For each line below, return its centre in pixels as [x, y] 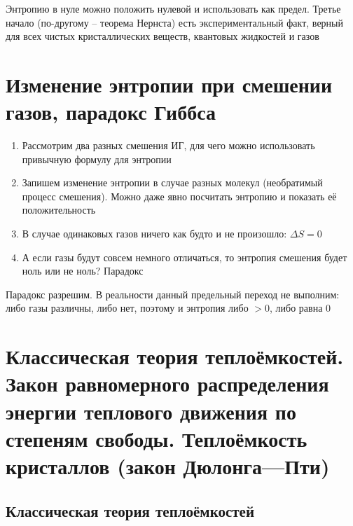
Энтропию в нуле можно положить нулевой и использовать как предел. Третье [173, 8]
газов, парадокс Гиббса [111, 112]
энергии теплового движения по [151, 411]
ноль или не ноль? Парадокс [83, 271]
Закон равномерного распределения [167, 383]
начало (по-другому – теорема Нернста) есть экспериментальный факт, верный [174, 22]
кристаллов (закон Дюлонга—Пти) [168, 465]
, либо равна [296, 308]
